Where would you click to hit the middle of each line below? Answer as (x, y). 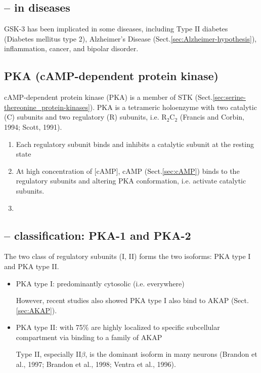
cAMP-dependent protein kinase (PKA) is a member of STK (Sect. (108, 97)
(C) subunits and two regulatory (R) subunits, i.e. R (85, 117)
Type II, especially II (49, 354)
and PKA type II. (32, 266)
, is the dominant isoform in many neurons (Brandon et (171, 354)
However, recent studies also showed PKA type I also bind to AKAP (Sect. (132, 300)
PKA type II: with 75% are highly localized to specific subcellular (118, 327)
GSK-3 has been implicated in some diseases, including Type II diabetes (116, 29)
